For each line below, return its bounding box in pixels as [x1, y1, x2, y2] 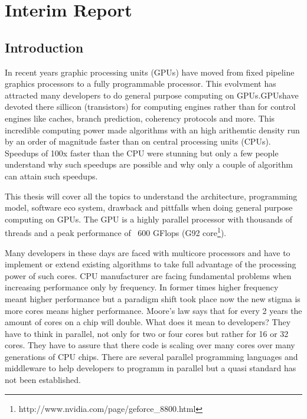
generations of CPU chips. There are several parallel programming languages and [5, 350, 298, 362]
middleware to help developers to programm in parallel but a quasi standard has [5, 362, 296, 374]
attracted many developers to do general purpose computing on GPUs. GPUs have [5, 89, 299, 101]
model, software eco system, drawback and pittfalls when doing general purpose [5, 201, 293, 214]
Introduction [5, 38, 84, 56]
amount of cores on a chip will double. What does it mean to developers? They [5, 316, 291, 328]
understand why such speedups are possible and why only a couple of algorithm [5, 158, 293, 171]
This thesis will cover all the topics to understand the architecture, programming [5, 189, 298, 202]
